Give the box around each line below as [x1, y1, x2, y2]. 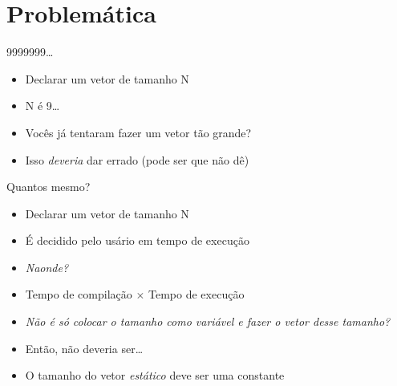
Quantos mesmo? [6, 178, 91, 195]
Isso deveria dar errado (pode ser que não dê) [25, 151, 249, 168]
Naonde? [25, 258, 69, 275]
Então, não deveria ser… [25, 339, 144, 356]
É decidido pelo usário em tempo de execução [25, 232, 249, 249]
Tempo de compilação [25, 286, 132, 303]
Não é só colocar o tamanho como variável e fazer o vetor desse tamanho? [25, 313, 391, 330]
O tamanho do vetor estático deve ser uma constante [25, 367, 285, 384]
